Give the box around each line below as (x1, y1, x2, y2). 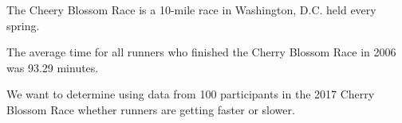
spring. (6, 17, 40, 33)
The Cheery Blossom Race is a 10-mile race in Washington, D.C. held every (6, 2, 376, 17)
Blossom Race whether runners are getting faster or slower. (6, 101, 295, 117)
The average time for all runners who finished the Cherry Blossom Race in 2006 (6, 44, 396, 60)
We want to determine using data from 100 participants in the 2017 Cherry (6, 86, 375, 102)
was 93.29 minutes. (6, 59, 99, 75)
